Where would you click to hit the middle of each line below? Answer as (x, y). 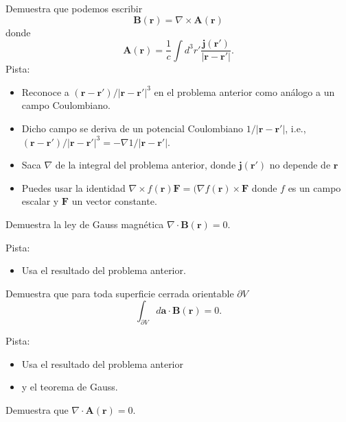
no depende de (300, 165)
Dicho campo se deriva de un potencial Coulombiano (132, 128)
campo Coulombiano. (66, 105)
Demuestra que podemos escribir (74, 8)
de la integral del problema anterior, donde (146, 165)
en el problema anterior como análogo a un (244, 91)
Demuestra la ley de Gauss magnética (85, 224)
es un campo (314, 187)
